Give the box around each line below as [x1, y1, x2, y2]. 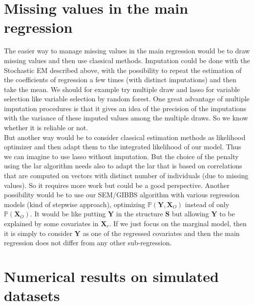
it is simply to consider [4, 228, 72, 238]
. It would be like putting [30, 209, 106, 219]
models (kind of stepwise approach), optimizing [4, 199, 146, 209]
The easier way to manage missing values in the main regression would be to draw [4, 46, 250, 56]
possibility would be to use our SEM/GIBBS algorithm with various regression [4, 189, 240, 200]
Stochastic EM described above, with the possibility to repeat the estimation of [4, 65, 242, 75]
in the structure [116, 209, 163, 219]
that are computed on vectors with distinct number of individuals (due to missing [4, 170, 249, 181]
